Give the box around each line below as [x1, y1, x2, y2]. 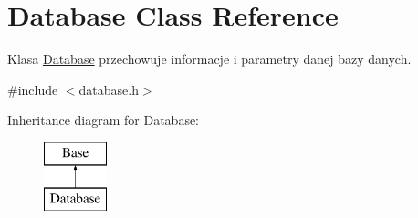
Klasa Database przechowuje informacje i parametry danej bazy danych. [7, 49, 412, 68]
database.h [78, 79, 139, 99]
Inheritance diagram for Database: [7, 110, 200, 130]
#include [7, 79, 58, 99]
